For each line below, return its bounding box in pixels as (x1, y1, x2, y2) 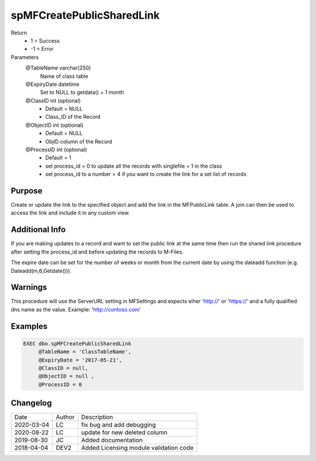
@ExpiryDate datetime (25, 81, 80, 88)
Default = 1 (45, 154, 71, 161)
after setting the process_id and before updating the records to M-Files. (11, 248, 184, 255)
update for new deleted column (81, 428, 168, 436)
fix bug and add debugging (81, 421, 156, 429)
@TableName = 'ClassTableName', (38, 348, 132, 355)
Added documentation (81, 436, 143, 444)
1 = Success (30, 37, 60, 44)
